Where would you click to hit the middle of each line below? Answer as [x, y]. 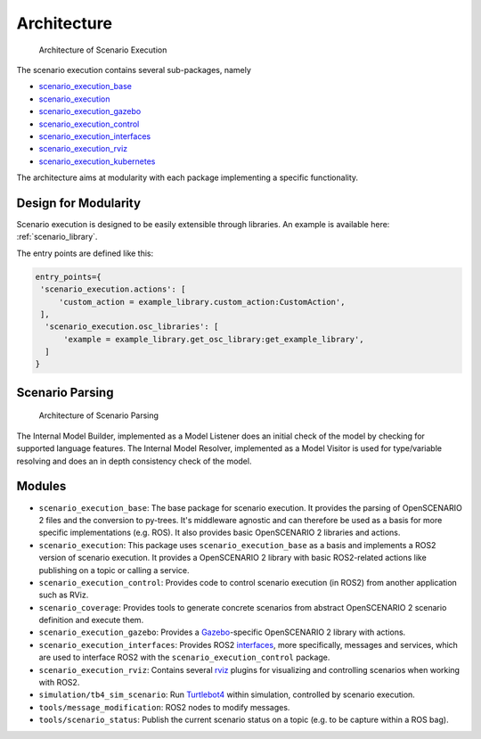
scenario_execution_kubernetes [97, 161]
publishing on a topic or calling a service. [114, 570]
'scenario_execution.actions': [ [113, 289]
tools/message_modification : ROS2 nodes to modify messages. [164, 707]
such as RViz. [64, 595]
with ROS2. [59, 683]
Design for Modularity [79, 203]
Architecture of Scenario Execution [103, 50]
